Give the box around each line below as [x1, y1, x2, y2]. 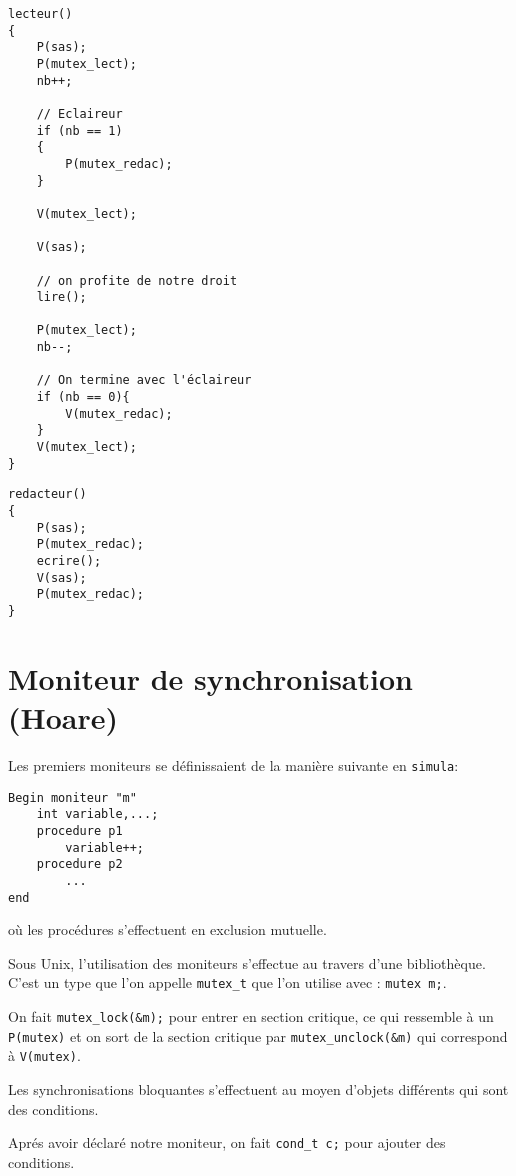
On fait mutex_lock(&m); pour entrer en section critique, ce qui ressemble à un [8, 1006, 494, 1027]
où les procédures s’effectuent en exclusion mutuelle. [8, 919, 327, 940]
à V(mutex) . [8, 1045, 81, 1066]
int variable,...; [36, 807, 159, 822]
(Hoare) [8, 697, 119, 737]
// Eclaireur [36, 106, 123, 121]
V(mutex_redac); [65, 406, 173, 421]
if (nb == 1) [36, 123, 123, 138]
